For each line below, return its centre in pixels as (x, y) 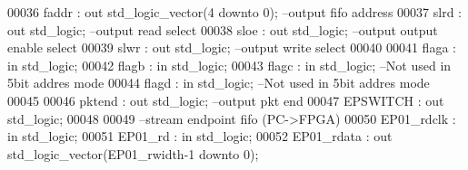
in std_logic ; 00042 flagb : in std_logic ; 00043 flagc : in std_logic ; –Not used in (229, 65)
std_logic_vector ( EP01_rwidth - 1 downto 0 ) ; (133, 153)
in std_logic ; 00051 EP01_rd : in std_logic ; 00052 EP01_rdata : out (200, 136)
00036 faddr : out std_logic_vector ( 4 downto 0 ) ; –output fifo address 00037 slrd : (234, 12)
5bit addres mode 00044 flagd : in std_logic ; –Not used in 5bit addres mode (219, 83)
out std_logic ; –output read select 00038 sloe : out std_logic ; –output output (223, 29)
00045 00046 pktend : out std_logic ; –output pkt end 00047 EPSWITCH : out (226, 100)
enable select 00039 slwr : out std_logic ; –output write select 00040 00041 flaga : (232, 47)
